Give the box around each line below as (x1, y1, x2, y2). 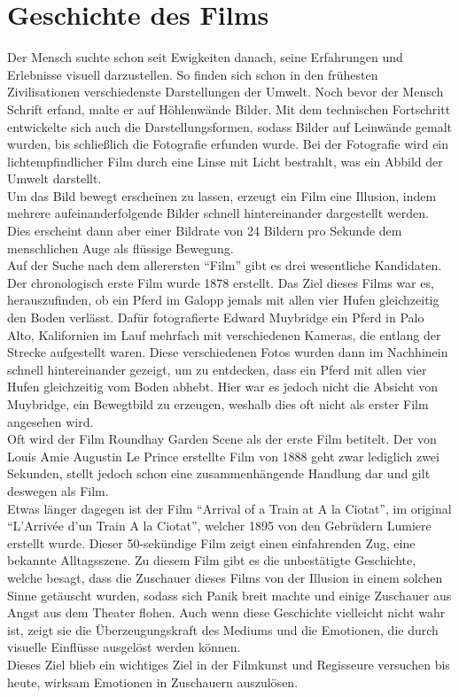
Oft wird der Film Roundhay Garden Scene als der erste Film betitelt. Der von (7, 430, 437, 448)
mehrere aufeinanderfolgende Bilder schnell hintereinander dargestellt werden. (7, 204, 429, 222)
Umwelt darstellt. (7, 169, 102, 188)
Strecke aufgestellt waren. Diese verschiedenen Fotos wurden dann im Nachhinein (7, 343, 448, 361)
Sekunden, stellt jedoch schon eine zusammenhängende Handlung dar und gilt (7, 464, 431, 483)
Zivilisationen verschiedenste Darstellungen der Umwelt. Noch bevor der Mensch (7, 82, 444, 101)
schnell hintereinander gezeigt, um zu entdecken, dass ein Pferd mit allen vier (7, 360, 427, 378)
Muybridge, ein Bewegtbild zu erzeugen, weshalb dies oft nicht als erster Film (7, 395, 429, 413)
